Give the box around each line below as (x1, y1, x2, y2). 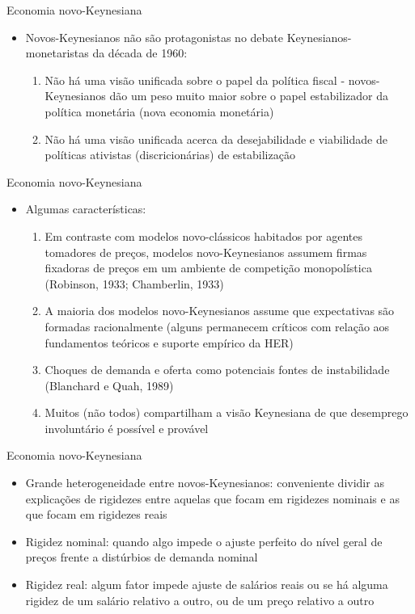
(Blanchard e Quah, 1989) (44, 376, 174, 393)
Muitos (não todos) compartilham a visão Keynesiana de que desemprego (44, 404, 409, 421)
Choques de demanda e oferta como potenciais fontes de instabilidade (44, 361, 390, 378)
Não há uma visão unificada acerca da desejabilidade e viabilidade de (44, 130, 387, 147)
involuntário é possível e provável (44, 419, 209, 436)
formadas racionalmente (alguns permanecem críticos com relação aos (44, 318, 390, 334)
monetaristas (25, 44, 89, 61)
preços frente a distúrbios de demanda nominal (25, 549, 258, 566)
